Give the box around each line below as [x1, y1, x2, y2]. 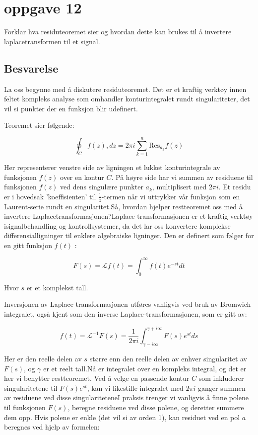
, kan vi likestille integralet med [87, 382, 184, 393]
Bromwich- [220, 299, 253, 309]
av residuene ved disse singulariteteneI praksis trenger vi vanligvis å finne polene [4, 392, 249, 403]
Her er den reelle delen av [4, 353, 82, 363]
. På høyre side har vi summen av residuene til [111, 172, 253, 182]
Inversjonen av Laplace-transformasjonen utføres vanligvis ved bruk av [4, 299, 218, 309]
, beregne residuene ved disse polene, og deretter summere [67, 402, 244, 412]
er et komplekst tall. [26, 282, 88, 292]
